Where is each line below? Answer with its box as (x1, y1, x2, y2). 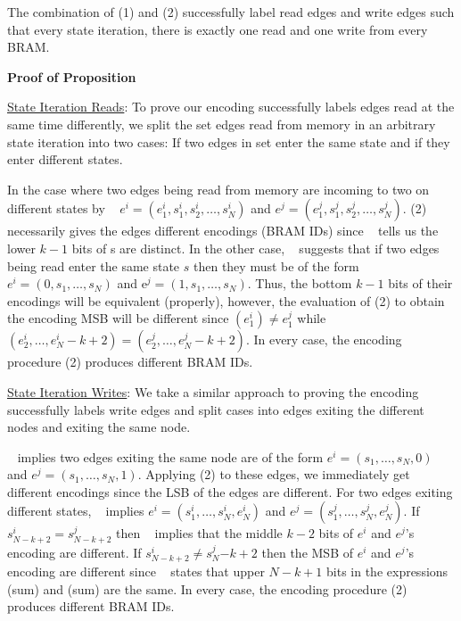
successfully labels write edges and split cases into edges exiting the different (7, 400, 424, 418)
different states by (7, 199, 105, 218)
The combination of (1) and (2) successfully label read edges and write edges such (7, 3, 455, 21)
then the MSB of (261, 542, 353, 561)
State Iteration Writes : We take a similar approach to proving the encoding (7, 382, 419, 401)
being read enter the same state (7, 256, 180, 275)
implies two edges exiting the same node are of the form (17, 447, 324, 466)
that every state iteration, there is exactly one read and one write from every (7, 20, 428, 38)
